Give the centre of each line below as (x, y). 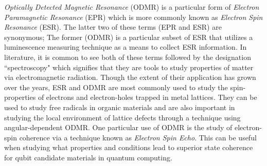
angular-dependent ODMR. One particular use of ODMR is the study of (118, 127)
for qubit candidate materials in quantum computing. (88, 157)
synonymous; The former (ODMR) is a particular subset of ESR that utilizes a (129, 37)
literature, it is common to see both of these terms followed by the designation (128, 57)
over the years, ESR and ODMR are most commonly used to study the (116, 87)
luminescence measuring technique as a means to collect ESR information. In (126, 47)
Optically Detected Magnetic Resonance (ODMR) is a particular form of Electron (132, 7)
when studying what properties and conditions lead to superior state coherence (129, 147)
